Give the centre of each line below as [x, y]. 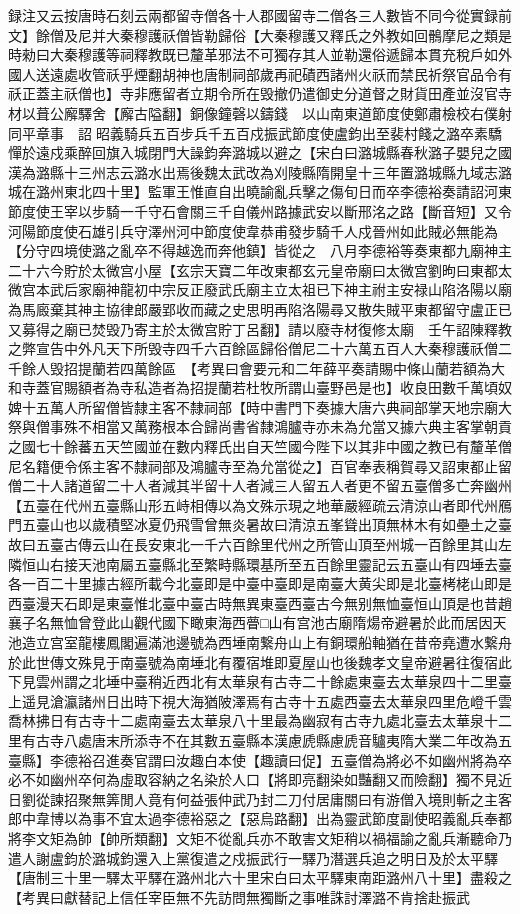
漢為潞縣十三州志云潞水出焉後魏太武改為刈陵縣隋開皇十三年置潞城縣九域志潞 [260, 171]
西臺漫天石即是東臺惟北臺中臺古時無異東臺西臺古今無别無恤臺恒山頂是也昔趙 [260, 602]
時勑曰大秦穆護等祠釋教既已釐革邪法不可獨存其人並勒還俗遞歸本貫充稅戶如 [253, 54]
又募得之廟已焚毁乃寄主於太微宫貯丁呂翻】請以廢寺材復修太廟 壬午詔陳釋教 [260, 328]
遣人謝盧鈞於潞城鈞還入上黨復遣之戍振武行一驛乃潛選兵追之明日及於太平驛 [253, 857]
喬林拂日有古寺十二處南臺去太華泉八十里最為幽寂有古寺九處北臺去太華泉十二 [260, 720]
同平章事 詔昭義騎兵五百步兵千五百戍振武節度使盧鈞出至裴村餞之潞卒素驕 [255, 132]
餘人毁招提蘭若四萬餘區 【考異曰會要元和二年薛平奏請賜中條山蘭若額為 [256, 367]
